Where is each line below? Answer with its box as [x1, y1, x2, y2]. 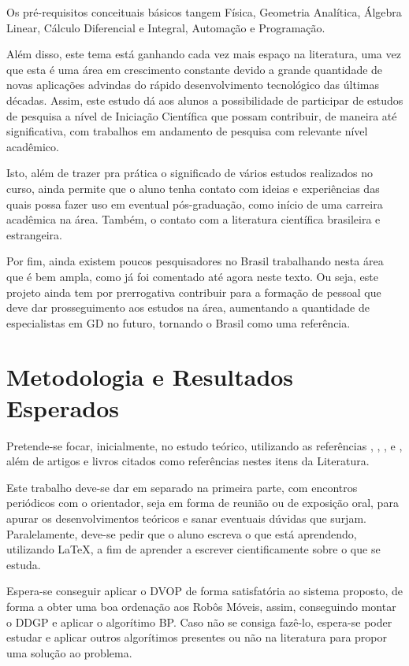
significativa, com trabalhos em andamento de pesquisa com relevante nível [6, 123, 368, 139]
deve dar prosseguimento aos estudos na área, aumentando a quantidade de [6, 299, 370, 316]
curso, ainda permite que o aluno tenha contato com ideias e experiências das [6, 179, 380, 196]
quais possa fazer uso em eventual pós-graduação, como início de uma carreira [6, 195, 383, 212]
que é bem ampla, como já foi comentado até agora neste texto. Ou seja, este [6, 268, 378, 284]
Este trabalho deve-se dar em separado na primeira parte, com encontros [6, 479, 358, 495]
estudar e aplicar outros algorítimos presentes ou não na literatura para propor [6, 629, 388, 646]
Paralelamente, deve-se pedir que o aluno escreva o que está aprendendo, [6, 525, 357, 542]
